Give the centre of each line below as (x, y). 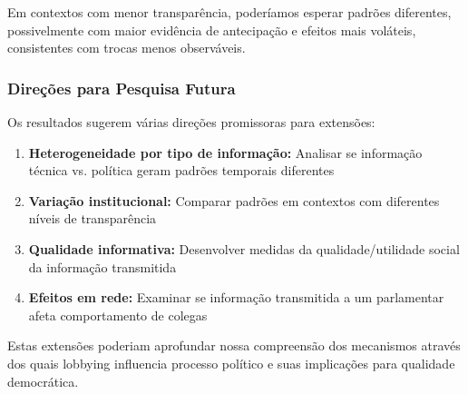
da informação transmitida (102, 266)
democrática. (43, 381)
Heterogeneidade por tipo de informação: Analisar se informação (225, 152)
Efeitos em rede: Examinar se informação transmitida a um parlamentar (236, 297)
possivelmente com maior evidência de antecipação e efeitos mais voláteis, (212, 30)
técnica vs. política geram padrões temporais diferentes (181, 170)
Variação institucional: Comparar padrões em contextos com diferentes (234, 200)
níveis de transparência (93, 218)
